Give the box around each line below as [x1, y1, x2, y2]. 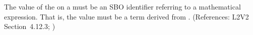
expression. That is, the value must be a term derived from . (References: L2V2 [4, 11, 249, 21]
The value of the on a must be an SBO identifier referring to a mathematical [4, 1, 241, 11]
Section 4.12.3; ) [4, 21, 55, 31]
